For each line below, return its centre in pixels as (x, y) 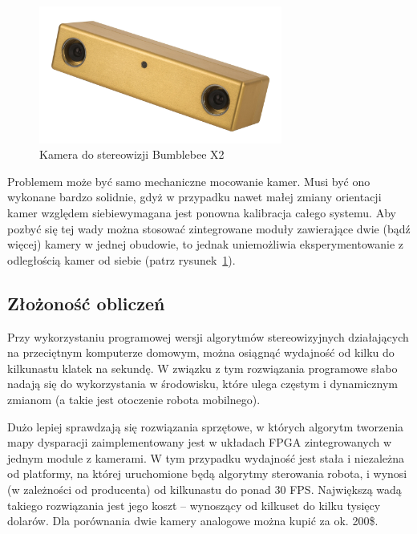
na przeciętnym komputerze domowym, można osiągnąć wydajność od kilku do (201, 352)
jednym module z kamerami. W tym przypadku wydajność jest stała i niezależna (206, 457)
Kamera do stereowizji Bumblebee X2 (132, 154)
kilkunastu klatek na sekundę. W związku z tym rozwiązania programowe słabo (202, 368)
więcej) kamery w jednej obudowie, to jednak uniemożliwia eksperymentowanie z (206, 244)
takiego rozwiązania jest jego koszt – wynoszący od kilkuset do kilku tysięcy (194, 505)
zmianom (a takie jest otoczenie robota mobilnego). (134, 399)
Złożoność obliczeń (86, 303)
